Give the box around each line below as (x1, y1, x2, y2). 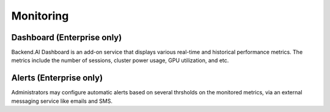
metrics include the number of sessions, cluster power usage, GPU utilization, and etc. (11, 57, 229, 64)
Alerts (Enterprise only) (11, 73, 103, 83)
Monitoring (11, 9, 69, 23)
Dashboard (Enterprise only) (11, 32, 122, 43)
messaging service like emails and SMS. (11, 97, 113, 105)
